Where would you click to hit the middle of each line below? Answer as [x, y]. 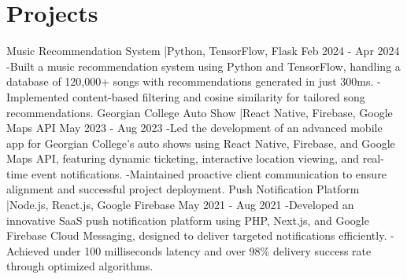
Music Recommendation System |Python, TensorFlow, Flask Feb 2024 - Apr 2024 [203, 51]
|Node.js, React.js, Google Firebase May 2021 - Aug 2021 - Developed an [180, 205]
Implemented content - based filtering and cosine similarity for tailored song [186, 96]
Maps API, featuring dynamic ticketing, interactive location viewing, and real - [195, 158]
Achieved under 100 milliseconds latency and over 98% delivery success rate [189, 250]
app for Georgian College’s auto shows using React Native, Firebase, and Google [201, 143]
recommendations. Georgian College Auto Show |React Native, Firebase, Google [200, 112]
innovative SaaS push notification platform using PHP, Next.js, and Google [188, 220]
